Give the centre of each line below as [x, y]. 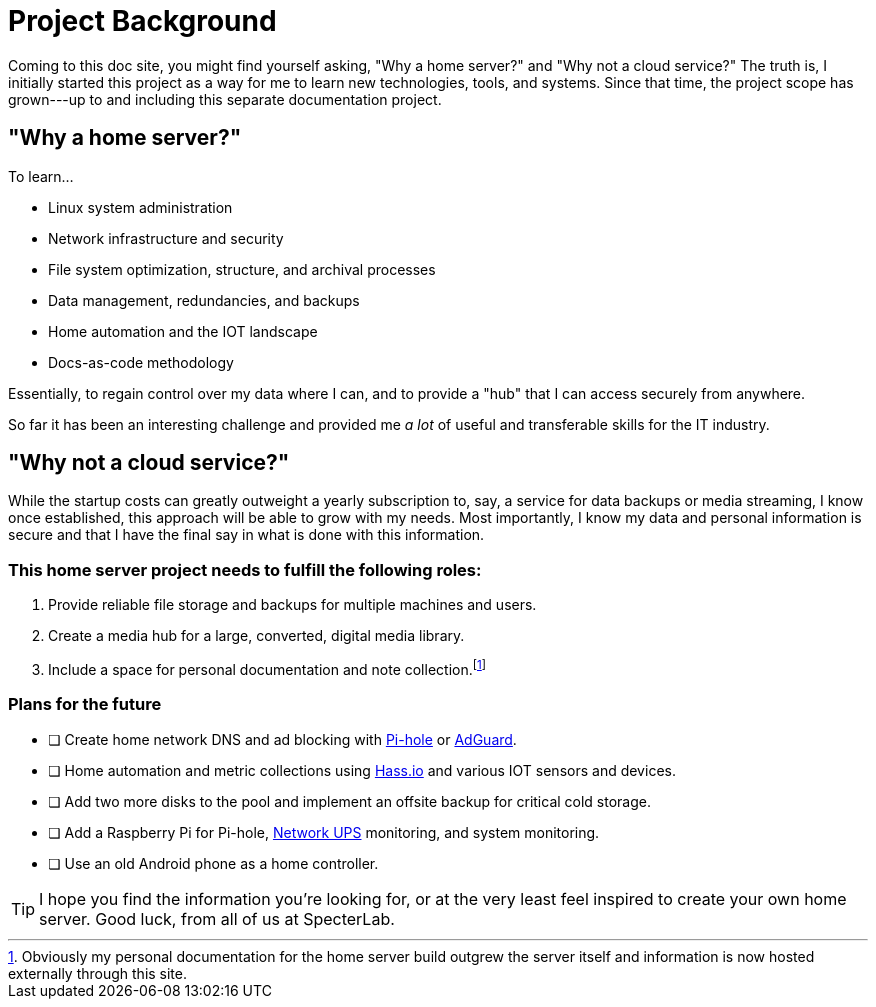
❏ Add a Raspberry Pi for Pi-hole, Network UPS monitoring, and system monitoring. [324, 832]
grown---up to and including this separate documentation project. [225, 99]
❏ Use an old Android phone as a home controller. [213, 863]
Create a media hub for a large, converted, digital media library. [256, 636]
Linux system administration [140, 207]
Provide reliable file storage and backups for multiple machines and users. [292, 605]
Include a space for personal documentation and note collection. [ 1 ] [267, 668]
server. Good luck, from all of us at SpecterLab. [217, 918]
